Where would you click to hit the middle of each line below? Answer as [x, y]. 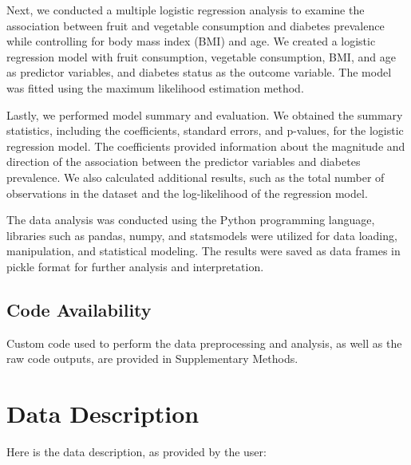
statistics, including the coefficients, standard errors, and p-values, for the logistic [205, 130]
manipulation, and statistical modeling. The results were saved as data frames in [204, 251]
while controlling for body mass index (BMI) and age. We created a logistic [191, 41]
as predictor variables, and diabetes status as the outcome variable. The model [199, 72]
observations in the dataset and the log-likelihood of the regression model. [187, 193]
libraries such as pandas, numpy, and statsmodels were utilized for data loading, [202, 235]
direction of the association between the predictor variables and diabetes [184, 162]
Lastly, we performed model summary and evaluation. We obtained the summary [205, 114]
